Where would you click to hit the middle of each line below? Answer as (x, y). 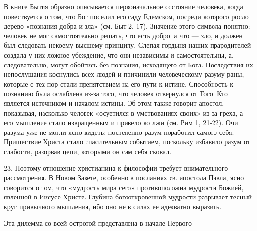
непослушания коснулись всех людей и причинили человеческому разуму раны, (124, 74)
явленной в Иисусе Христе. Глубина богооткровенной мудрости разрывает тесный (128, 197)
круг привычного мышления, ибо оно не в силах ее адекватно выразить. (113, 206)
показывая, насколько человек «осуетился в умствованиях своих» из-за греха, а (124, 113)
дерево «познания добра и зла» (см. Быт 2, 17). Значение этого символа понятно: (127, 26)
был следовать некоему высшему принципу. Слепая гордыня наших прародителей (128, 45)
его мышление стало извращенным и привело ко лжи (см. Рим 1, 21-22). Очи (121, 122)
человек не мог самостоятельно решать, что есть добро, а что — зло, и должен (123, 35)
